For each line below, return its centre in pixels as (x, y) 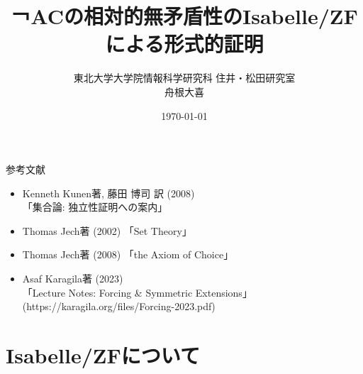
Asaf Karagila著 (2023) (73, 279)
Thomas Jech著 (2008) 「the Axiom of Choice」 (128, 254)
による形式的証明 (184, 44)
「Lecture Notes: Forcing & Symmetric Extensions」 (137, 292)
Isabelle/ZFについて (103, 355)
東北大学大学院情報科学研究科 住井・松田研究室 (184, 78)
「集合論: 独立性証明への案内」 (95, 207)
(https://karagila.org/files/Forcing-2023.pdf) (119, 306)
